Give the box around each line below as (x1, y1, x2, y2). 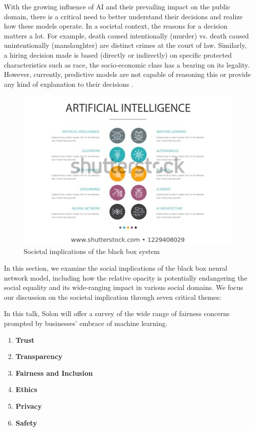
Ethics (15, 384, 37, 395)
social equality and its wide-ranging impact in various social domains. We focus (4, 282, 243, 292)
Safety (15, 417, 37, 428)
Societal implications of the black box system (24, 246, 160, 256)
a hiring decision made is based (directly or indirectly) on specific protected (4, 49, 232, 60)
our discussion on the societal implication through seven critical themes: (4, 291, 222, 302)
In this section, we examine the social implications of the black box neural (4, 263, 227, 273)
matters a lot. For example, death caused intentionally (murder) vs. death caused (4, 30, 249, 40)
